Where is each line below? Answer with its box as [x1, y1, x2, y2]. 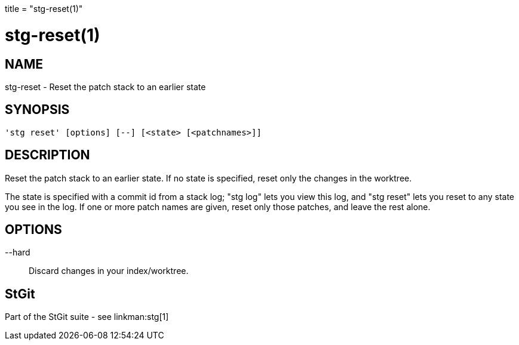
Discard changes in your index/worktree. [29, 266, 189, 276]
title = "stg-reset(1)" [5, 4, 83, 14]
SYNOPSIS [5, 102, 70, 118]
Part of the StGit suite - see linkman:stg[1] [5, 312, 169, 322]
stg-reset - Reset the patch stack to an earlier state [5, 81, 206, 92]
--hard [5, 247, 30, 258]
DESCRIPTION [5, 147, 90, 163]
